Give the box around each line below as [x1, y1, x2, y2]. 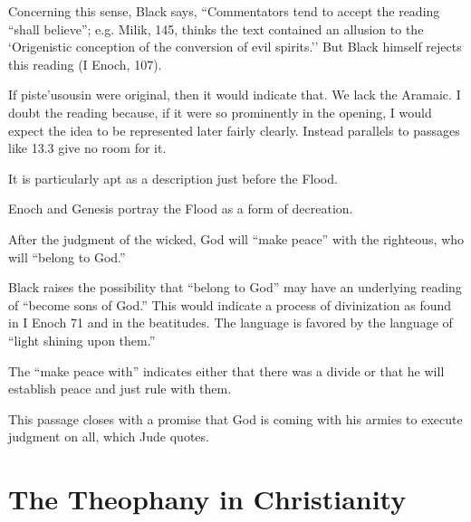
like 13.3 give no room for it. [8, 138, 167, 157]
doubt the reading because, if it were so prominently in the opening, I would [8, 102, 432, 121]
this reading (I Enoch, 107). [8, 54, 162, 73]
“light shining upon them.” [8, 330, 156, 349]
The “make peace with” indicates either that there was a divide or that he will [8, 361, 445, 380]
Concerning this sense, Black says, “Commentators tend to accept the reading [8, 2, 440, 20]
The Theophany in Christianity [8, 480, 407, 517]
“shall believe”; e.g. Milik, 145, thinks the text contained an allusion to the [8, 19, 424, 38]
